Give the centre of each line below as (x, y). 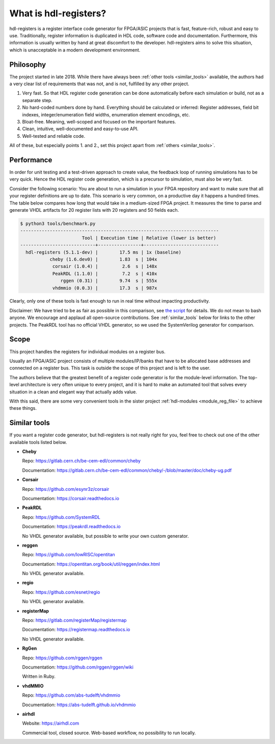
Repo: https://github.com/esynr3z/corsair (66, 489)
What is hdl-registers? (58, 13)
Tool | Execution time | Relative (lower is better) (149, 238)
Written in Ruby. (39, 677)
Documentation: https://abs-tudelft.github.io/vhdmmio (79, 705)
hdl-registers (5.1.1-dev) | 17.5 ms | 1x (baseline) (104, 252)
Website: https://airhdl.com (51, 723)
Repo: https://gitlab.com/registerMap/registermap (74, 621)
